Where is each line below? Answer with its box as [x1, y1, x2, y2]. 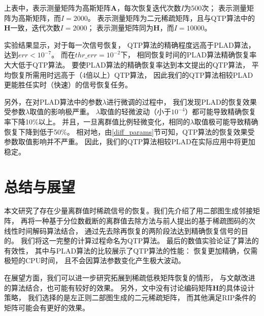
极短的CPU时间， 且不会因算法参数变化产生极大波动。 [4, 255, 185, 266]
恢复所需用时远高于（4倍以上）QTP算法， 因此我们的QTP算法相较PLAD [11, 69, 253, 80]
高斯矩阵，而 [18, 12, 61, 23]
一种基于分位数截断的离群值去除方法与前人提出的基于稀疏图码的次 [35, 215, 255, 226]
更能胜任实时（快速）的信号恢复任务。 [4, 79, 132, 90]
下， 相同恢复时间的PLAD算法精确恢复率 [120, 49, 257, 60]
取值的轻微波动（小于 [100, 106, 172, 117]
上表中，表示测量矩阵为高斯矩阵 [4, 3, 111, 13]
